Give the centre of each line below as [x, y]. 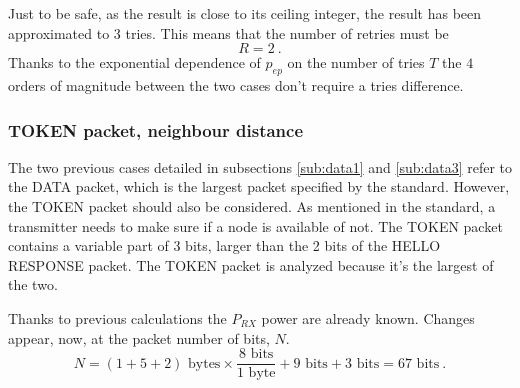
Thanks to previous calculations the [117, 317]
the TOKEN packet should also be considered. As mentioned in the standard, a [252, 205]
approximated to [59, 32]
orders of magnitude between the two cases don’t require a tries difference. [236, 84]
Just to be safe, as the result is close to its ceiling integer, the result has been [245, 13]
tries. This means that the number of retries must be [287, 32]
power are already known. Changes [368, 317]
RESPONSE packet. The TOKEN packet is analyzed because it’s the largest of [251, 264]
